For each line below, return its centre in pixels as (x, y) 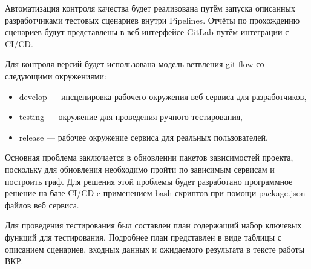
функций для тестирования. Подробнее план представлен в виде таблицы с (143, 237)
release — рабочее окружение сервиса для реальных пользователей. (143, 137)
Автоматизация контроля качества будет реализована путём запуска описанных (150, 8)
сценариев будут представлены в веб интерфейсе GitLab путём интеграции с (147, 32)
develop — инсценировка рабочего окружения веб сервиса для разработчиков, (163, 96)
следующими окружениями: (56, 75)
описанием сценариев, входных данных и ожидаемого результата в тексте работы (155, 249)
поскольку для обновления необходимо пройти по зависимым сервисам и (140, 169)
